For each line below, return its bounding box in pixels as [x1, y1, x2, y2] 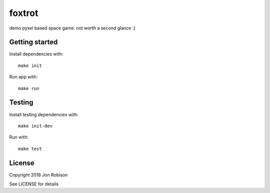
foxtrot [9, 7, 38, 18]
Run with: [9, 134, 29, 140]
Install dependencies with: [9, 51, 63, 57]
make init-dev [18, 123, 52, 128]
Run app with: [9, 74, 38, 80]
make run [18, 85, 39, 91]
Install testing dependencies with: [9, 111, 78, 117]
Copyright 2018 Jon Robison [9, 171, 68, 177]
